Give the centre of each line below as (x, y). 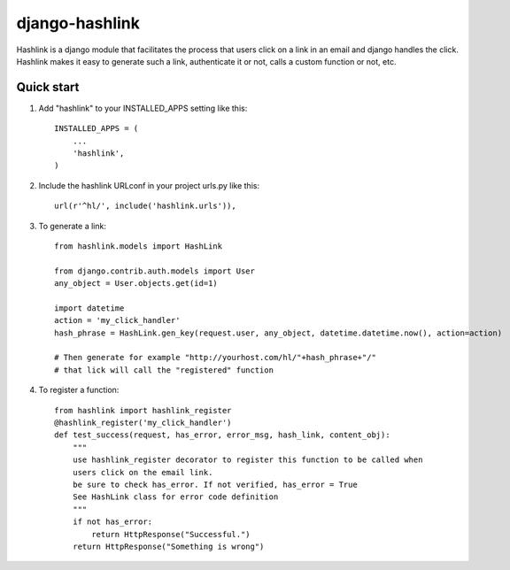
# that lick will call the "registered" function (164, 370)
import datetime (89, 308)
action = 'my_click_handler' (117, 320)
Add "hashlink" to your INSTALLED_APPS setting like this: (143, 108)
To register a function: (79, 390)
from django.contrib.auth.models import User (155, 271)
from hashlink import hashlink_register (143, 410)
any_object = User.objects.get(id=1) (136, 284)
